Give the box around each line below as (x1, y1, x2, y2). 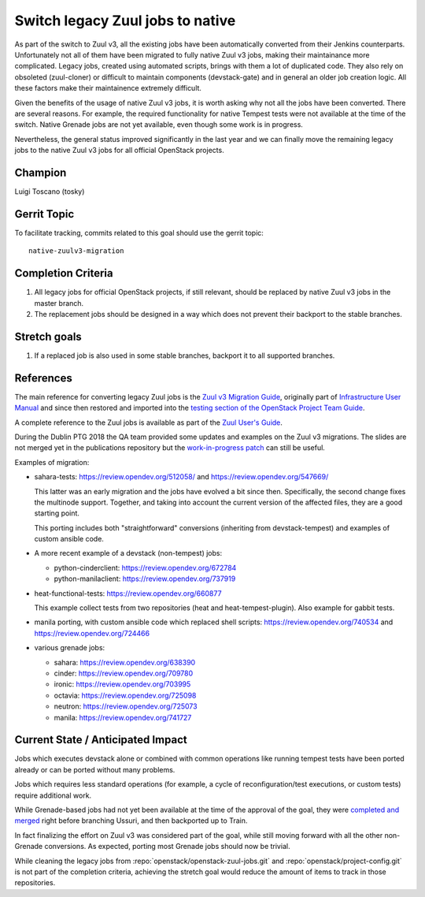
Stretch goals (14, 329, 82, 343)
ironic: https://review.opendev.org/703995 (54, 679, 191, 689)
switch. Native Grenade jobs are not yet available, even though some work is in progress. (14, 120, 303, 129)
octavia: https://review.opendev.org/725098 (54, 690, 197, 700)
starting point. (34, 508, 80, 518)
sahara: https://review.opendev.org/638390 (54, 657, 196, 667)
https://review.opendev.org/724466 (34, 628, 150, 638)
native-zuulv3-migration (28, 247, 124, 255)
